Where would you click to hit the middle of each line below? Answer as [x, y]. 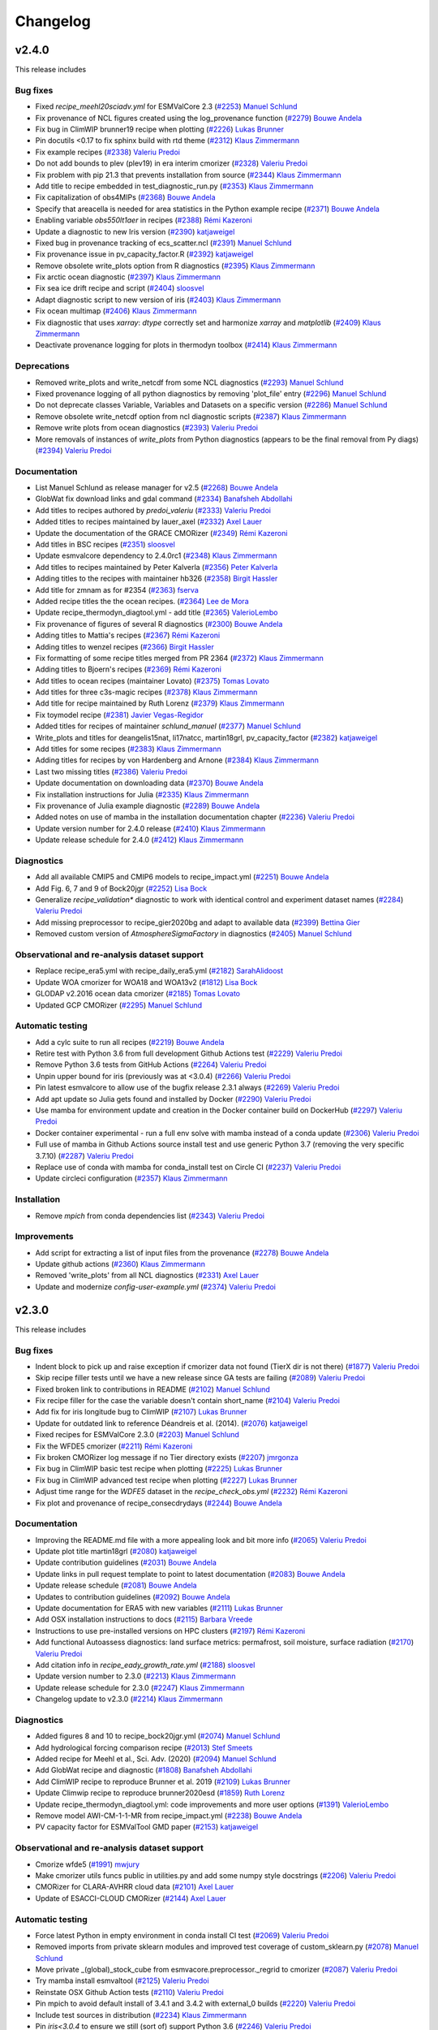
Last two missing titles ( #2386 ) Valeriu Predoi [112, 771]
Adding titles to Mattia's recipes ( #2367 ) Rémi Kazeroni [128, 635]
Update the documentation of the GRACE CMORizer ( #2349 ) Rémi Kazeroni [161, 533]
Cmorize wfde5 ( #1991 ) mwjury [88, 1864]
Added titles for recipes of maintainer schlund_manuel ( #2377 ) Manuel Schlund [168, 726]
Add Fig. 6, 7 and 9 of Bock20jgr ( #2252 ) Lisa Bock [121, 888]
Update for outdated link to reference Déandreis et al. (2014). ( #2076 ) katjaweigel [172, 1423]
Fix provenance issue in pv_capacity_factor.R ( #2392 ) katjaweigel [144, 254]
